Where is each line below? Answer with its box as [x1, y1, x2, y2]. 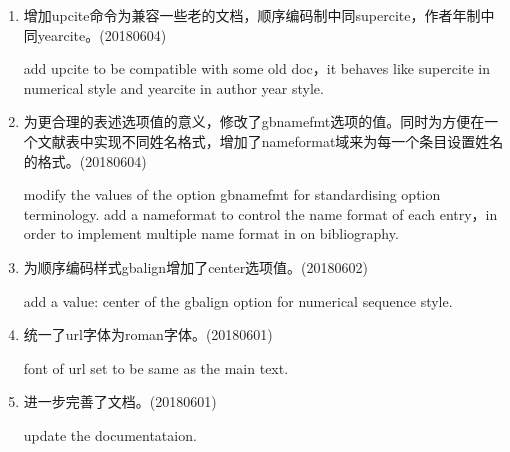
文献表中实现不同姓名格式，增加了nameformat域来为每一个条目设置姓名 [37, 130, 504, 151]
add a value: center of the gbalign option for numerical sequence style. [23, 290, 453, 311]
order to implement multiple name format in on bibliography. [23, 223, 399, 244]
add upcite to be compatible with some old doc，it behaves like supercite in [23, 58, 490, 79]
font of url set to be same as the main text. [23, 357, 289, 378]
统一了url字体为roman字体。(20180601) [23, 324, 273, 345]
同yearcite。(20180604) [23, 24, 167, 45]
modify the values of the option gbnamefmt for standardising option [23, 184, 441, 205]
